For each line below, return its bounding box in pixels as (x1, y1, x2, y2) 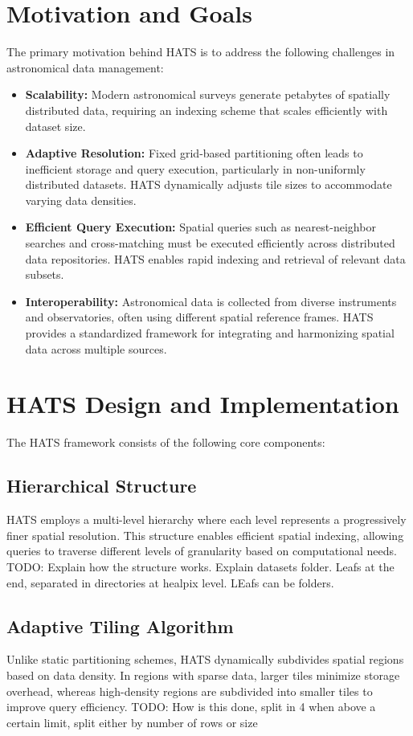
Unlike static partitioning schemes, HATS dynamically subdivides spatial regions (6, 651, 404, 668)
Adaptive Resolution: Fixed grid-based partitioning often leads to (25, 145, 363, 162)
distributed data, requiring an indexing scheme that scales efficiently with (25, 101, 388, 118)
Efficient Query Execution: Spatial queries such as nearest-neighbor (25, 219, 376, 235)
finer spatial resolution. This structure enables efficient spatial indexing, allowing (6, 526, 404, 543)
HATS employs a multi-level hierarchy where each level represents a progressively (6, 511, 407, 528)
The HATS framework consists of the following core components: (6, 434, 325, 451)
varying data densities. (25, 191, 137, 208)
